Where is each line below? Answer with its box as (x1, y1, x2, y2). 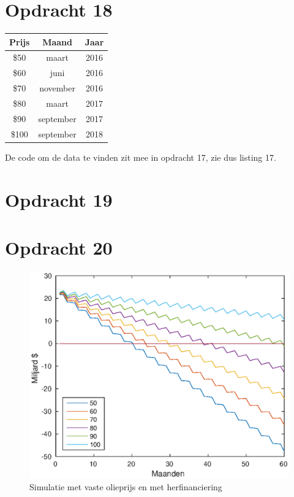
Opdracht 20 (5, 234, 113, 260)
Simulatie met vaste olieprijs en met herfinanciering (29, 480, 222, 493)
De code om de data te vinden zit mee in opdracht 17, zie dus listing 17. (5, 150, 276, 163)
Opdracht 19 (5, 187, 113, 212)
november (39, 82, 75, 94)
